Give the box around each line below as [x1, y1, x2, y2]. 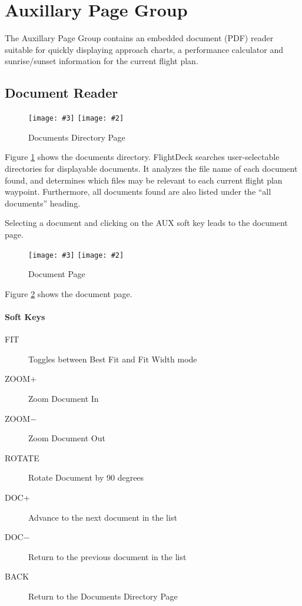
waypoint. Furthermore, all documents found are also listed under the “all [5, 185, 271, 198]
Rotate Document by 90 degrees [28, 471, 144, 484]
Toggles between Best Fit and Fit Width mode [28, 352, 197, 365]
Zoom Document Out [28, 432, 105, 444]
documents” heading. [5, 197, 81, 209]
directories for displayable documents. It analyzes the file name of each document [5, 162, 298, 174]
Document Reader [5, 84, 118, 102]
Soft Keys [5, 310, 45, 322]
